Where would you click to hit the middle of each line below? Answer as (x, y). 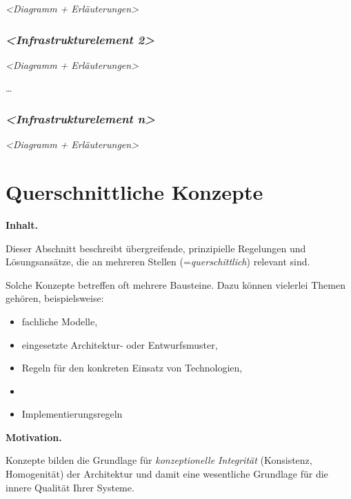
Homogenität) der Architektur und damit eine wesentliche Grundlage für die (167, 474)
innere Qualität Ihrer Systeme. (70, 487)
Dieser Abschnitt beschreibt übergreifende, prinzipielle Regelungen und (156, 248)
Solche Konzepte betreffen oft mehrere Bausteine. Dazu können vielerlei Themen (175, 284)
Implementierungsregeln (72, 414)
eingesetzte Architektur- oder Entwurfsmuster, (120, 344)
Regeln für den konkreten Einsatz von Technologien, (132, 368)
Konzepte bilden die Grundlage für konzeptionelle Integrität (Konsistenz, (159, 460)
